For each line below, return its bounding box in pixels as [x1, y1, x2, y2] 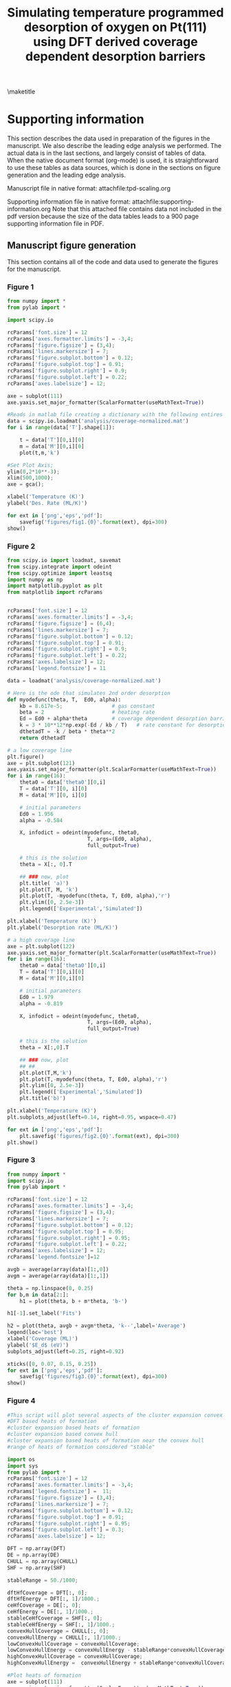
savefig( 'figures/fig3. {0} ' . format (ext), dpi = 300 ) [19, 1373, 168, 1380]
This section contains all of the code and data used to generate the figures [7, 257, 219, 266]
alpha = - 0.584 [19, 817, 63, 824]
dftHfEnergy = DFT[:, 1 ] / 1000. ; [7, 1595, 100, 1602]
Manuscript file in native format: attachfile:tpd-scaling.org [7, 184, 170, 193]
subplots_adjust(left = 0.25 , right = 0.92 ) [7, 1348, 125, 1355]
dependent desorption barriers [25, 49, 206, 65]
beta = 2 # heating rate [19, 709, 155, 716]
